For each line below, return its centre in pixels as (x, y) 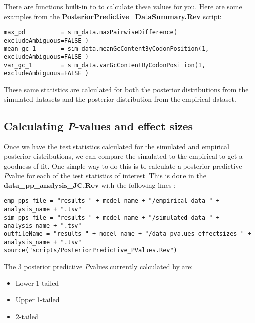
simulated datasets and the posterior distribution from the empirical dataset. (120, 99)
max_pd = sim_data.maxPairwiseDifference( (91, 32)
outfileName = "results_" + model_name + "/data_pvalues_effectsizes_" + (128, 234)
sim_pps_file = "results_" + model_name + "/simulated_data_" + (112, 217)
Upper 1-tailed (37, 300)
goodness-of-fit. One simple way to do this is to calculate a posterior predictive (123, 165)
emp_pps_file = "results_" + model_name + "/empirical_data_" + (112, 201)
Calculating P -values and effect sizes (99, 125)
